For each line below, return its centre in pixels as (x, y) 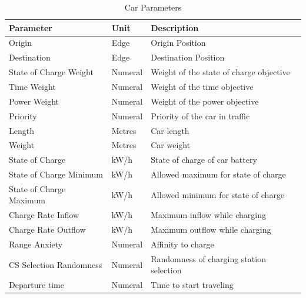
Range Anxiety (36, 244)
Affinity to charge (182, 244)
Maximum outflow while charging (211, 230)
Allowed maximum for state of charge (218, 174)
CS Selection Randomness (56, 264)
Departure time (36, 285)
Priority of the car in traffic (200, 115)
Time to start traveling (192, 285)
